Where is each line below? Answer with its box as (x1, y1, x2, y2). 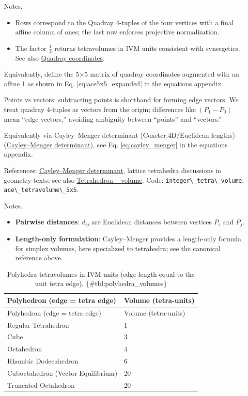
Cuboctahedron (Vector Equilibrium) (7, 367, 118, 378)
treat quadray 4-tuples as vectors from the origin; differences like (4, 104, 196, 114)
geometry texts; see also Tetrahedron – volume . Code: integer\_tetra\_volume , (4, 174, 244, 185)
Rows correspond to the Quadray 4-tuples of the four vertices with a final (15, 17, 234, 27)
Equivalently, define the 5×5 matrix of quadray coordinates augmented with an (4, 69, 239, 79)
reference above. (15, 253, 63, 263)
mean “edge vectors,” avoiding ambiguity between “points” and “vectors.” (4, 113, 222, 124)
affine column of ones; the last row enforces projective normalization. (15, 27, 219, 37)
